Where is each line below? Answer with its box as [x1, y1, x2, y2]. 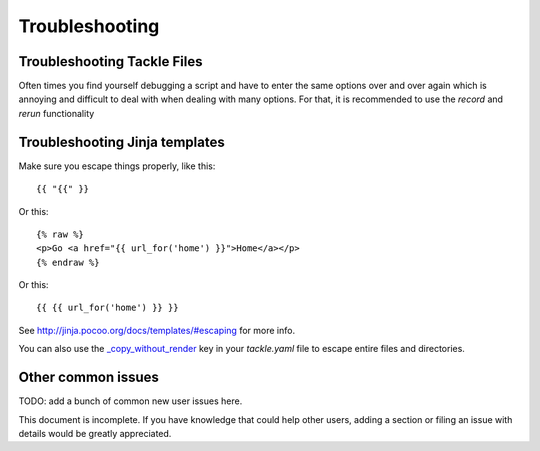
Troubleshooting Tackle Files [18, 53, 203, 70]
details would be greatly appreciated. [18, 427, 172, 439]
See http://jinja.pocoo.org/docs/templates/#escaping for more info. [18, 324, 295, 336]
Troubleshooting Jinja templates [18, 133, 225, 150]
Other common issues [18, 369, 160, 386]
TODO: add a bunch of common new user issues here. [18, 395, 243, 407]
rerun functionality [18, 107, 95, 119]
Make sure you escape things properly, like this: [18, 160, 216, 172]
